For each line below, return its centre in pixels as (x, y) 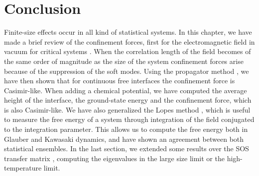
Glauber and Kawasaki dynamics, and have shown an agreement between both (124, 139)
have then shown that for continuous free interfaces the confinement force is (120, 81)
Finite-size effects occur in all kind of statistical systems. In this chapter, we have (128, 32)
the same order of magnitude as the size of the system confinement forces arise (124, 61)
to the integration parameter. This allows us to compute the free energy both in (126, 129)
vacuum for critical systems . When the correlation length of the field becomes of (128, 51)
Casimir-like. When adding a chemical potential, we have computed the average (126, 90)
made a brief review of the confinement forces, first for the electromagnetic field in (129, 41)
